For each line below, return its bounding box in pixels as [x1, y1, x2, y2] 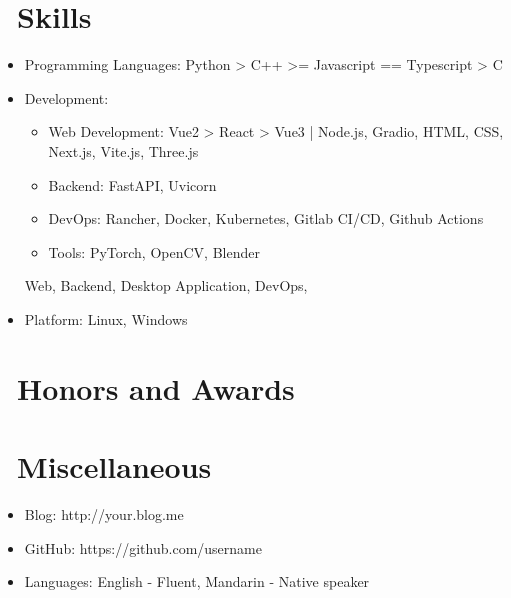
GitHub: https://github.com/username [24, 537, 262, 558]
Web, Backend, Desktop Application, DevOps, [24, 275, 308, 296]
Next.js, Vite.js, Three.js [48, 140, 199, 161]
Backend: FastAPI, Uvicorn [48, 174, 217, 195]
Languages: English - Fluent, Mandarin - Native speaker [24, 571, 370, 592]
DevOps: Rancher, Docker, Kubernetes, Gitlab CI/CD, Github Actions [48, 208, 484, 229]
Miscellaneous [17, 446, 212, 487]
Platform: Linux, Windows [24, 308, 188, 329]
